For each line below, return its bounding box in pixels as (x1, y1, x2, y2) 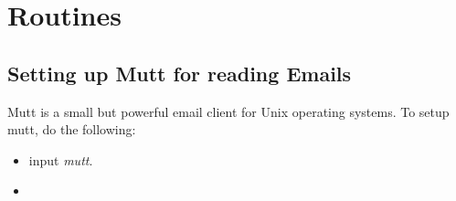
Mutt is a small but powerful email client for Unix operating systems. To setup (7, 101, 450, 121)
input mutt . (28, 150, 93, 169)
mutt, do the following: (7, 120, 136, 139)
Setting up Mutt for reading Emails (7, 58, 352, 87)
